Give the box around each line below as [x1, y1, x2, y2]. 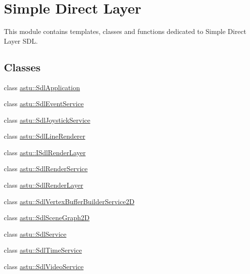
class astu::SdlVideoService [4, 261, 84, 272]
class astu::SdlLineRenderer [4, 131, 85, 141]
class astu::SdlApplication [4, 82, 80, 92]
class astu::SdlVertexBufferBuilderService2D [4, 196, 135, 206]
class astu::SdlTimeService [4, 245, 82, 255]
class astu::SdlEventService [4, 98, 84, 109]
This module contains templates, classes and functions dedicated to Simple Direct [4, 26, 247, 36]
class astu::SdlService [4, 228, 67, 239]
